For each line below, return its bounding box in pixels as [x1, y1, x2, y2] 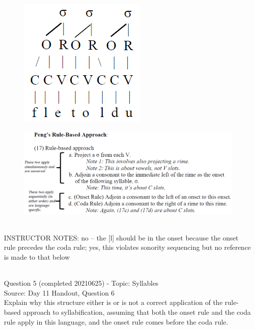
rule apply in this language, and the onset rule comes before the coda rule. [4, 316, 228, 327]
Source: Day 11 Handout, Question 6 [4, 287, 115, 298]
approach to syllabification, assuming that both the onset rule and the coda [23, 306, 251, 317]
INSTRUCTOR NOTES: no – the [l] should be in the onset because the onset [4, 232, 239, 242]
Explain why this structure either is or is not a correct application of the [4, 297, 223, 307]
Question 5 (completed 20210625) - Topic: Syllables [4, 278, 159, 288]
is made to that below [4, 251, 70, 262]
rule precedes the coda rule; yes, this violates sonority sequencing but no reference [4, 242, 251, 252]
